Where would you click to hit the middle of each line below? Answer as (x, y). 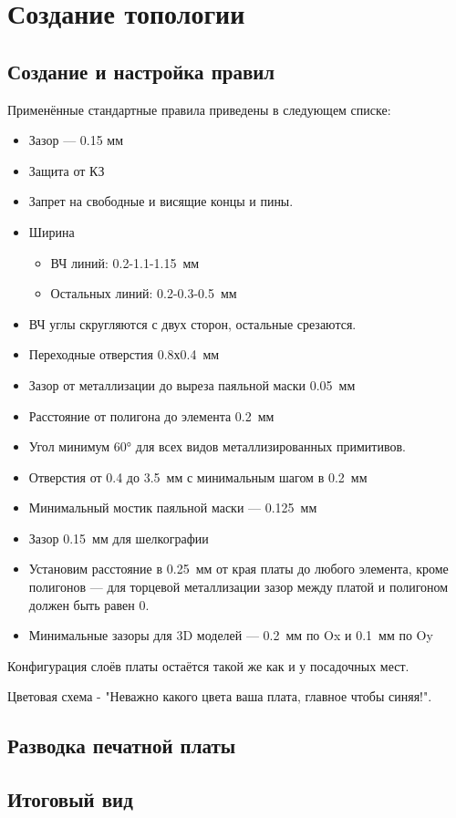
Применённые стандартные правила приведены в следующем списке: (199, 109)
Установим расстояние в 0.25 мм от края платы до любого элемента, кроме (238, 569)
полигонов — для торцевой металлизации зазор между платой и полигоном (238, 587)
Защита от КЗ (67, 170)
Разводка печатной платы (122, 746)
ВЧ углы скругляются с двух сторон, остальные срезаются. (192, 323)
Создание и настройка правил (141, 71)
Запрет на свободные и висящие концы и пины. (161, 201)
